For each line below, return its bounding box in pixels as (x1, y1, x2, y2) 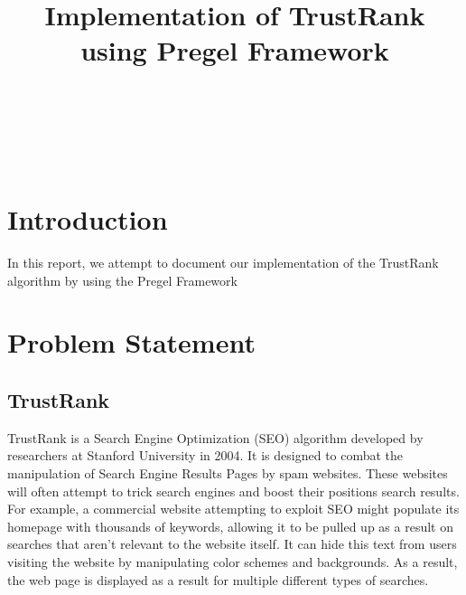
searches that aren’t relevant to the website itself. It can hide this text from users (7, 534, 457, 553)
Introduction (7, 201, 168, 238)
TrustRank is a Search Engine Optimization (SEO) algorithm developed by (7, 428, 424, 447)
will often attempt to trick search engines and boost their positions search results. (7, 481, 460, 500)
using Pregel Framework (80, 32, 389, 69)
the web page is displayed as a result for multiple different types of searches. (7, 570, 429, 589)
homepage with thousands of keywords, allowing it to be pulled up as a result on (7, 516, 453, 535)
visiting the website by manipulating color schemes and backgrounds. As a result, (7, 552, 458, 571)
